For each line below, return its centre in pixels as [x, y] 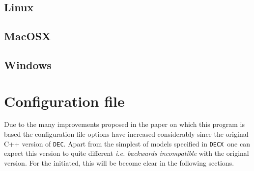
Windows [28, 64]
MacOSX [28, 36]
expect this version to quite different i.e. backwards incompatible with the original [127, 153]
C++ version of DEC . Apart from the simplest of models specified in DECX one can [127, 143]
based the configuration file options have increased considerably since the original [126, 134]
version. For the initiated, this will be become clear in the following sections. [119, 162]
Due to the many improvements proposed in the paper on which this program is [124, 124]
